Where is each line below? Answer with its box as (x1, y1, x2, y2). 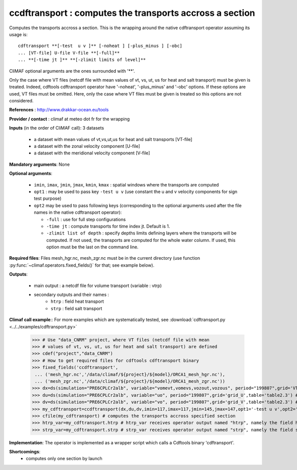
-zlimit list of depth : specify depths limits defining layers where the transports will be (46, 230, 237, 236)
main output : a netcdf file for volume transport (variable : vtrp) (34, 282, 162, 288)
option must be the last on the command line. (46, 244, 139, 250)
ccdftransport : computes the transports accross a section (9, 7, 255, 18)
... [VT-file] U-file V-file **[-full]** (18, 50, 120, 55)
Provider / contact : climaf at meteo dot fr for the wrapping (9, 116, 130, 122)
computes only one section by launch (26, 456, 102, 462)
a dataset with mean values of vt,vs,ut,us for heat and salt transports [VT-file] (34, 136, 193, 142)
